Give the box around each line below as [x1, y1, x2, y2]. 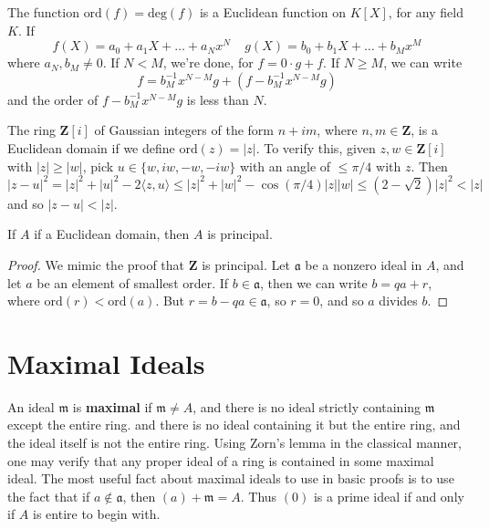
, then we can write [259, 273, 368, 292]
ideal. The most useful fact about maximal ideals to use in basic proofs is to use [7, 469, 454, 488]
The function [7, 3, 79, 21]
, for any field [388, 3, 463, 21]
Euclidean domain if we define [7, 139, 175, 158]
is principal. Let [202, 254, 290, 274]
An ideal [7, 397, 55, 416]
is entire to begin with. [33, 504, 161, 524]
